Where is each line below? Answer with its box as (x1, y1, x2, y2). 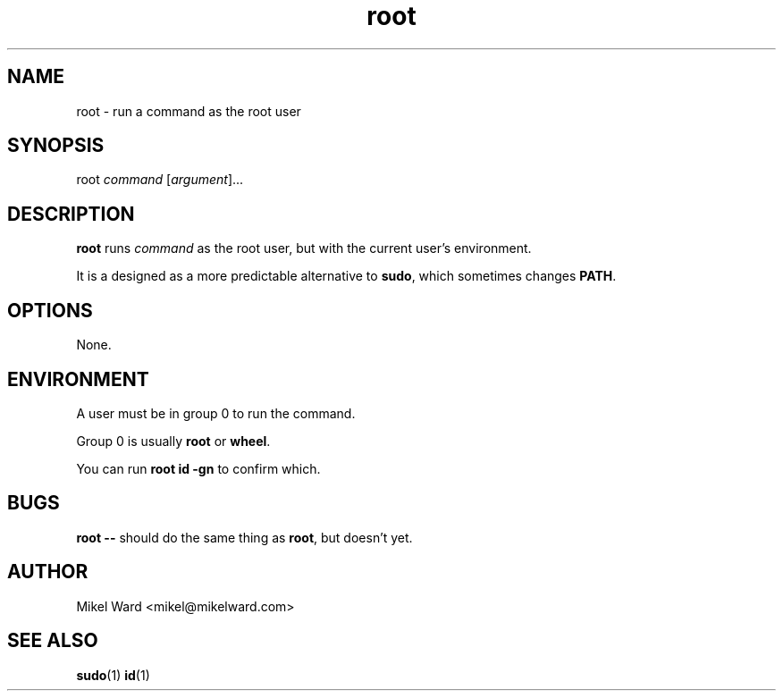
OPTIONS (7, 299, 93, 322)
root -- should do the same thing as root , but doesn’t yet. (76, 529, 413, 545)
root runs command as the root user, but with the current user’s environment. (76, 240, 532, 256)
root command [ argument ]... (76, 172, 244, 188)
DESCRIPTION (7, 202, 135, 225)
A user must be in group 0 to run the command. (76, 405, 356, 421)
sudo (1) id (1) (76, 667, 150, 683)
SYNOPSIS (7, 134, 105, 157)
